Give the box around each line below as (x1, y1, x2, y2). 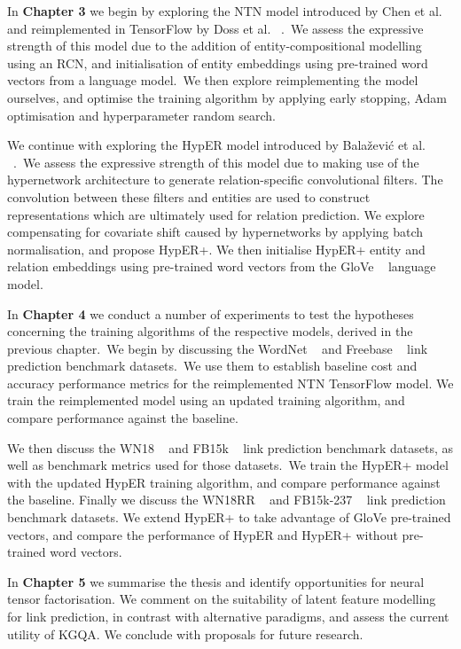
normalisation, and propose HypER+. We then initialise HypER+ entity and (7, 239, 426, 258)
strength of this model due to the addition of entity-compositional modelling (7, 36, 422, 55)
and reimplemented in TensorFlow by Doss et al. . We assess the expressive (7, 19, 424, 37)
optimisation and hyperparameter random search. (7, 106, 276, 124)
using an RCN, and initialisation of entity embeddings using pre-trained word (7, 53, 428, 72)
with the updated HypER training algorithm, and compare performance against (7, 473, 441, 491)
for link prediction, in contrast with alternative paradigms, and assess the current (7, 607, 449, 625)
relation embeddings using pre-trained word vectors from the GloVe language (7, 257, 436, 276)
